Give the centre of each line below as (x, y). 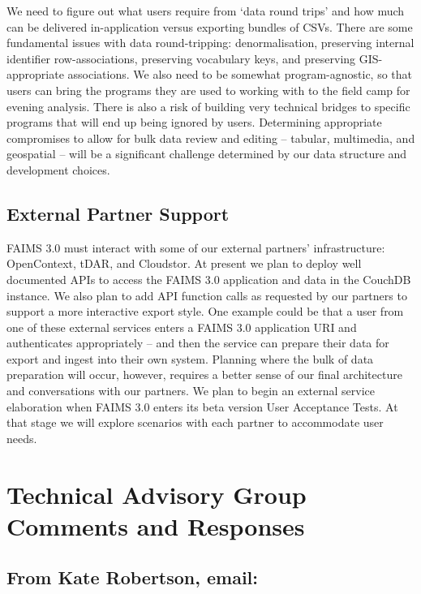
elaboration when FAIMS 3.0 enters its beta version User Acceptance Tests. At (202, 406)
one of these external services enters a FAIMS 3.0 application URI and (182, 327)
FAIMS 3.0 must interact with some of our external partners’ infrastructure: (196, 247)
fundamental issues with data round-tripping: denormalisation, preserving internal (210, 43)
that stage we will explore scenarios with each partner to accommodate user (195, 422)
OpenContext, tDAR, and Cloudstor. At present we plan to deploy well (184, 263)
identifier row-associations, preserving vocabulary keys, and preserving (181, 58)
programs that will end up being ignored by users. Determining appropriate (194, 122)
